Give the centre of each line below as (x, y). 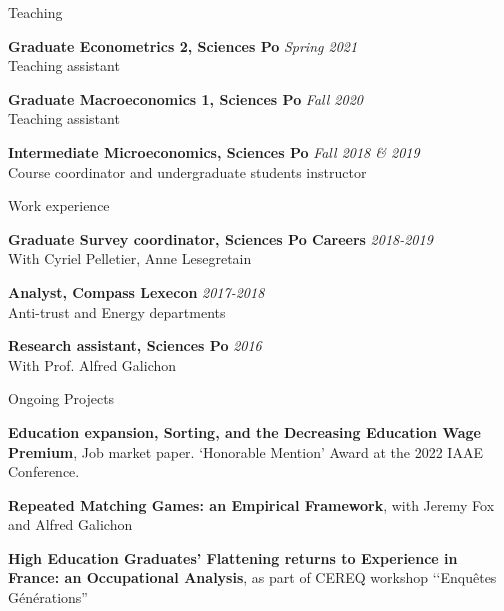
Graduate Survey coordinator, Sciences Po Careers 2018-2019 (220, 238)
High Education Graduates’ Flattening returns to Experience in (233, 557)
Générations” (48, 597)
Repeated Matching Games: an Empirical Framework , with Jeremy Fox (251, 504)
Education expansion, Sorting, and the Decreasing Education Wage (244, 431)
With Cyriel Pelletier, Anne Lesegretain (130, 258)
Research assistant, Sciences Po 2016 (135, 345)
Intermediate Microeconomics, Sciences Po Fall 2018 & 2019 (214, 151)
